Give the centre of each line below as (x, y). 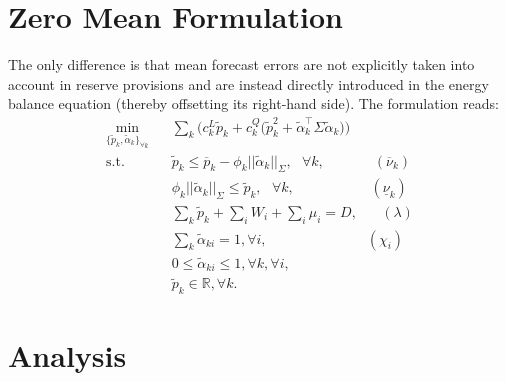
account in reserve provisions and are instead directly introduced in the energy (248, 83)
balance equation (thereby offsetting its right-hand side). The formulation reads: (253, 103)
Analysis (67, 355)
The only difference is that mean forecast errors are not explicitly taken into (241, 64)
